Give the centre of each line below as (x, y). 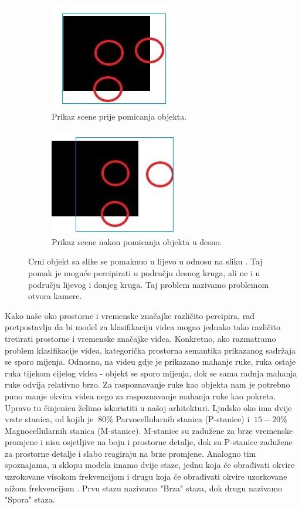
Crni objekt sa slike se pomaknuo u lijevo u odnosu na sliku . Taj (145, 261)
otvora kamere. (55, 296)
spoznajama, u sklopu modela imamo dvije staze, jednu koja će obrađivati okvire (150, 465)
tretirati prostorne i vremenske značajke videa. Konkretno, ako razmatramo (140, 338)
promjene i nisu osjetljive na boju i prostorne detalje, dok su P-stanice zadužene (149, 442)
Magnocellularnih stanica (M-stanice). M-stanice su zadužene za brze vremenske (149, 430)
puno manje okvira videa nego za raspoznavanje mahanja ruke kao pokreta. (140, 396)
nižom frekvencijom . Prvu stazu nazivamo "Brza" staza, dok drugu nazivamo (144, 488)
